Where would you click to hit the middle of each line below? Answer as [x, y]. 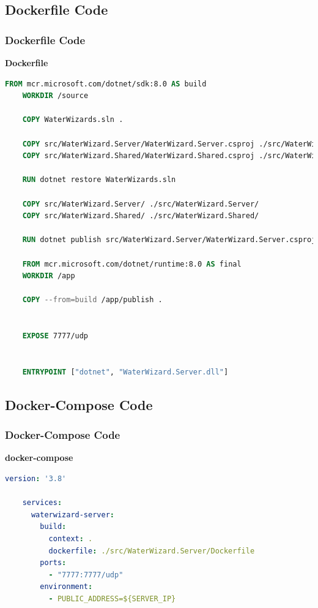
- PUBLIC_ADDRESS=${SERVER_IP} [112, 598]
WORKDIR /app [49, 276]
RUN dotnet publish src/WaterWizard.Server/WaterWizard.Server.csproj [169, 240]
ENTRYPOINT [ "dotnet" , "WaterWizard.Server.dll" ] [125, 372]
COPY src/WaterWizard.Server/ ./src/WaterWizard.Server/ [141, 204]
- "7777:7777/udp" [86, 575]
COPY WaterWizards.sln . [73, 120]
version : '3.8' [36, 479]
